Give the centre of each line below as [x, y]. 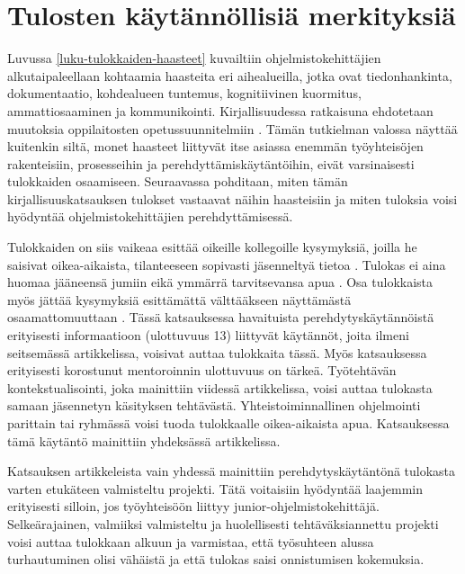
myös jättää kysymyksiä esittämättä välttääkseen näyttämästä [179, 299]
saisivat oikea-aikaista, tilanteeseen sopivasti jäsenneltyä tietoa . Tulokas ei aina [227, 264]
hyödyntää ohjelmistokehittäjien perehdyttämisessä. [150, 216]
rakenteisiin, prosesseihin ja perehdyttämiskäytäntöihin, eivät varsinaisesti [211, 163]
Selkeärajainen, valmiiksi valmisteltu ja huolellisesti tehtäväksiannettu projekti [223, 523]
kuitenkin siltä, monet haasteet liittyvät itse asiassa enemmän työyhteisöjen [215, 146]
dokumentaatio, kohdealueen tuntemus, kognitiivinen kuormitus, [184, 93]
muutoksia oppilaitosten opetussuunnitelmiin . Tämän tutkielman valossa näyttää [232, 128]
